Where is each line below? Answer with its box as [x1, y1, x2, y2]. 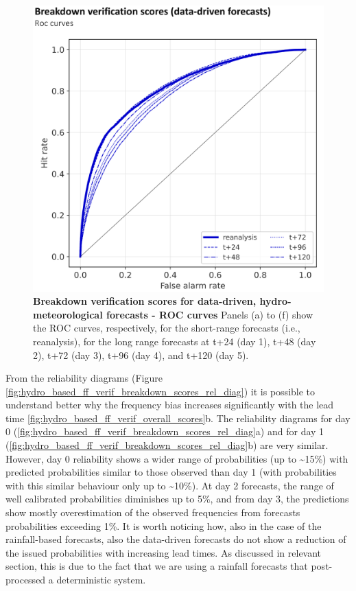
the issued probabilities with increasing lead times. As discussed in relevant [5, 545, 322, 559]
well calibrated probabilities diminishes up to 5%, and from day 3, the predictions [5, 491, 349, 506]
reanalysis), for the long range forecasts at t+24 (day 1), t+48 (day [33, 334, 316, 348]
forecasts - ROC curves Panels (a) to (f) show [106, 307, 313, 321]
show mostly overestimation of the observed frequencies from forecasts [5, 505, 300, 520]
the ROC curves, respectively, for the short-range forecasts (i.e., [33, 321, 300, 335]
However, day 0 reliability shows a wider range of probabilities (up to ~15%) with [5, 451, 348, 465]
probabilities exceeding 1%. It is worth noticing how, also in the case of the [5, 518, 322, 533]
